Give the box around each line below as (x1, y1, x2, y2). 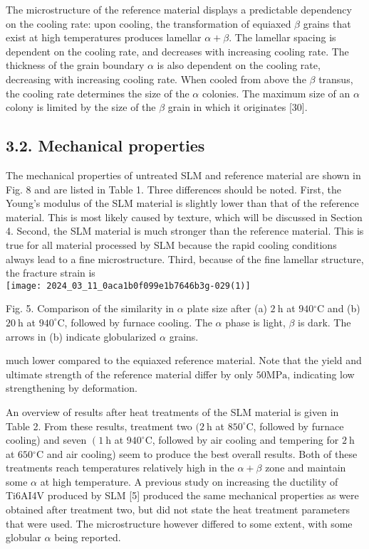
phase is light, (225, 314, 286, 329)
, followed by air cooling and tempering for (152, 432, 339, 447)
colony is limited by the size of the (6, 100, 156, 114)
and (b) (327, 301, 360, 316)
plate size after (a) (187, 301, 267, 316)
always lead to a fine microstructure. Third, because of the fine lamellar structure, (6, 251, 364, 266)
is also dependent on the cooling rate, (157, 58, 321, 73)
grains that (303, 16, 351, 31)
